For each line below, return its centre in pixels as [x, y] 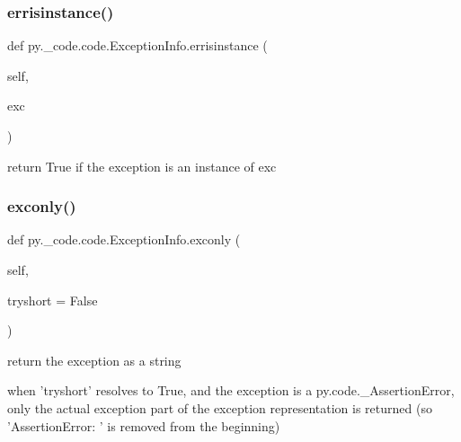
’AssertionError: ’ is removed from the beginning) [144, 425]
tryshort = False [53, 300]
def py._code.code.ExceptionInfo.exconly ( [124, 239]
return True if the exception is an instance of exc [142, 166]
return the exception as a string [94, 360]
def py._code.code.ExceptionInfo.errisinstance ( [137, 45]
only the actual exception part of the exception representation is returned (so [220, 407]
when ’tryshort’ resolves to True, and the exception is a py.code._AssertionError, [231, 390]
